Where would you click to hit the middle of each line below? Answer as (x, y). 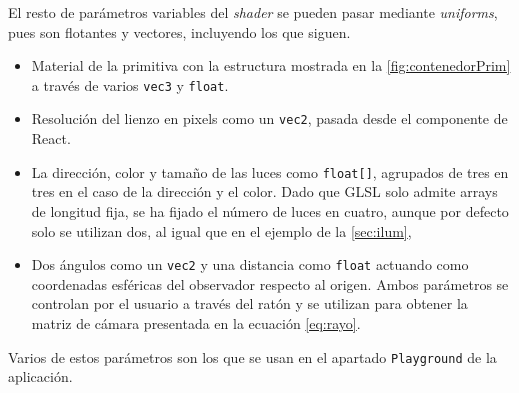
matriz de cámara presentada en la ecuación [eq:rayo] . (196, 322)
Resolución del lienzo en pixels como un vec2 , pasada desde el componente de (269, 118)
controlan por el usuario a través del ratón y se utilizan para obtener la (249, 303)
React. (51, 138)
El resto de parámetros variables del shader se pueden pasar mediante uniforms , (253, 12)
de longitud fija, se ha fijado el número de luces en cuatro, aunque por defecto (270, 210)
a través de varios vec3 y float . (130, 84)
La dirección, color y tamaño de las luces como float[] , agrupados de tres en (270, 171)
